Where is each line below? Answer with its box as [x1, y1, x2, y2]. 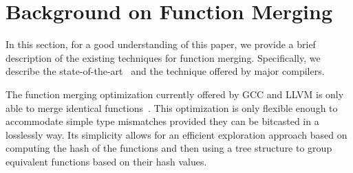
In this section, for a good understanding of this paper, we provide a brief [6, 37, 316, 51]
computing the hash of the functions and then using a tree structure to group [6, 141, 332, 155]
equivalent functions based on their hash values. [6, 154, 207, 168]
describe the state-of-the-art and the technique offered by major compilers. [6, 64, 325, 78]
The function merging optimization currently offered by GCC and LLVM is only [6, 86, 344, 101]
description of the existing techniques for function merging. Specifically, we [6, 50, 321, 65]
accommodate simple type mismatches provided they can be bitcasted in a [6, 114, 319, 128]
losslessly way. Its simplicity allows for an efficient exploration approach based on [6, 127, 347, 141]
